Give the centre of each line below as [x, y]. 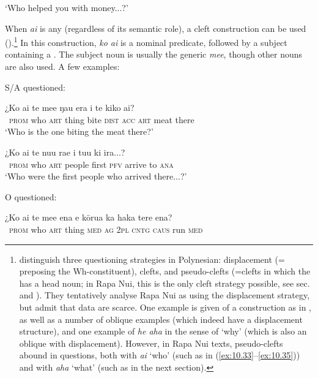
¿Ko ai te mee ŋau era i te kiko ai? [70, 108]
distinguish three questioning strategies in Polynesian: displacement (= [152, 259]
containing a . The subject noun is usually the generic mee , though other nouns [154, 54]
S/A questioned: [35, 87]
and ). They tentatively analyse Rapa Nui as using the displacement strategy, [165, 295]
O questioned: [31, 196]
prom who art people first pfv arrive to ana [91, 164]
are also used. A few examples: [62, 66]
